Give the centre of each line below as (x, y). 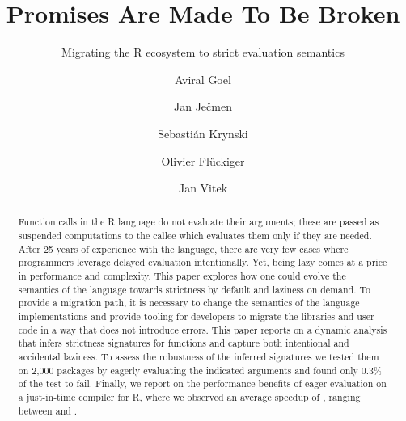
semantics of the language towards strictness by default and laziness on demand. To (195, 289)
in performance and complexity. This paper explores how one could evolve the (182, 276)
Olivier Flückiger (203, 160)
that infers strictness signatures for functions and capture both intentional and (184, 343)
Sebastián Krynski (203, 133)
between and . (48, 410)
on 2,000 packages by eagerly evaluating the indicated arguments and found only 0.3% (200, 370)
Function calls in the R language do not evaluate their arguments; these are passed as (199, 222)
